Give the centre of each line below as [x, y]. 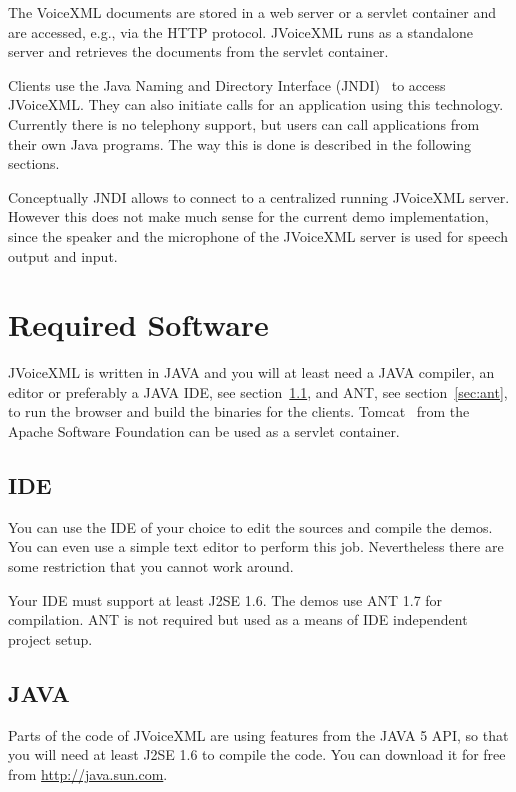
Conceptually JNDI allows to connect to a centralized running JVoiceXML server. [259, 196]
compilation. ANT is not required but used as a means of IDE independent [238, 619]
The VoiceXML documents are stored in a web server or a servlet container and [252, 12]
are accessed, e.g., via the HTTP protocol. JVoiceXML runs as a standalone [240, 31]
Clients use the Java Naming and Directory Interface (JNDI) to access [227, 84]
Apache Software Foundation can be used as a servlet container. [204, 431]
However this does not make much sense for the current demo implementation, [248, 216]
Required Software [138, 324]
